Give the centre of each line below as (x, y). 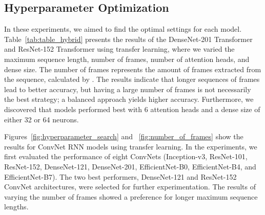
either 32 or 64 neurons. (42, 119)
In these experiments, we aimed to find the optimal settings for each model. (123, 29)
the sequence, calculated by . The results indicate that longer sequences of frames (132, 79)
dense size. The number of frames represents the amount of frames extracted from (133, 69)
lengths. (16, 207)
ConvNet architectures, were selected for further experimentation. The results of (130, 187)
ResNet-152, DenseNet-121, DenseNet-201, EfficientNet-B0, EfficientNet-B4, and (130, 166)
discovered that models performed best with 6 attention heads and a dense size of (132, 109)
